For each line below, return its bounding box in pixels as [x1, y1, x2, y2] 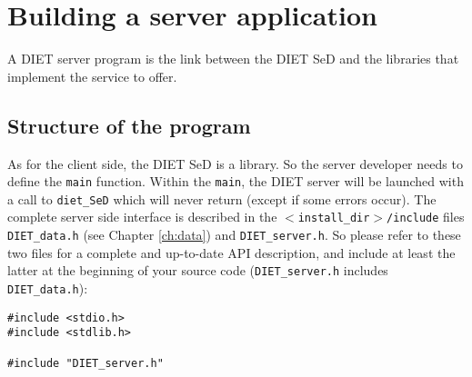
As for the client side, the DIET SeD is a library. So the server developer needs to [7, 154, 463, 173]
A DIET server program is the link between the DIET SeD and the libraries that [7, 49, 459, 68]
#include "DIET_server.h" [7, 356, 164, 370]
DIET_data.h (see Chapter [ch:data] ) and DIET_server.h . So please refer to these [7, 225, 461, 244]
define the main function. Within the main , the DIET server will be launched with [7, 172, 464, 191]
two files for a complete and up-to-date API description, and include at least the [7, 243, 456, 262]
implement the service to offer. [7, 66, 177, 85]
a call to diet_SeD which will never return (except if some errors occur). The [7, 189, 437, 208]
